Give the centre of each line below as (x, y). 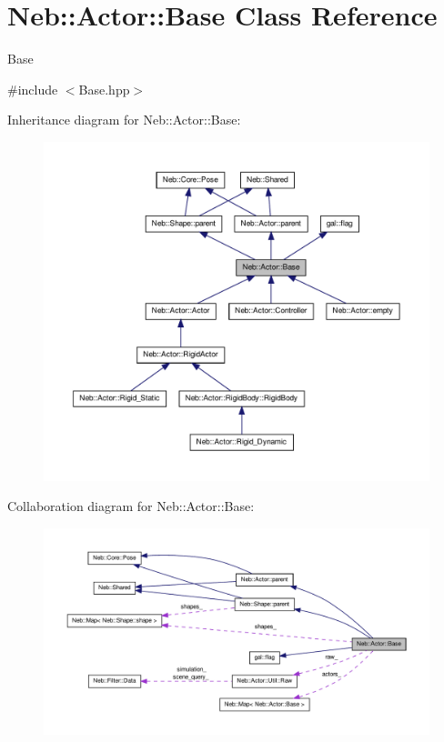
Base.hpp (104, 89)
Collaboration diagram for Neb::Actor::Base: (131, 506)
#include (33, 89)
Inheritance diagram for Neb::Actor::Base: (124, 120)
